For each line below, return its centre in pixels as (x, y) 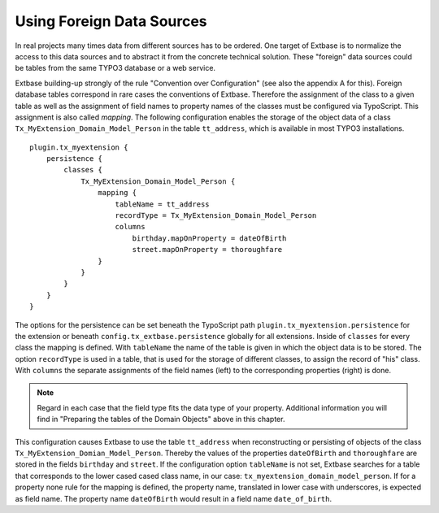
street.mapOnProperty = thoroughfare (207, 250)
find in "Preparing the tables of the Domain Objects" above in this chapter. (161, 420)
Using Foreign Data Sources (111, 21)
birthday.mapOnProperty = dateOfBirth (209, 238)
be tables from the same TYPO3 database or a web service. (115, 68)
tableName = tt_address (163, 204)
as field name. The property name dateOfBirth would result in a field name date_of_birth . (174, 498)
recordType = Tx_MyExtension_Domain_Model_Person (216, 216)
